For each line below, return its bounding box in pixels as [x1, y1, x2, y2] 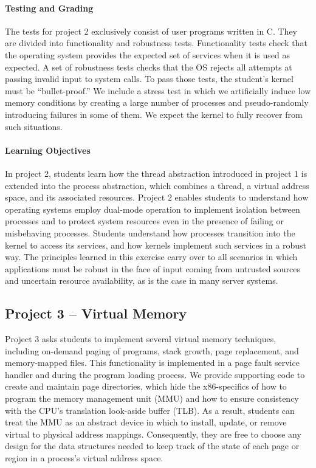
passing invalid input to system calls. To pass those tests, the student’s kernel [5, 72, 294, 85]
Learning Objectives [5, 143, 91, 156]
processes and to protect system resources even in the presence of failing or [5, 215, 284, 227]
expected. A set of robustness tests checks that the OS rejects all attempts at [5, 60, 292, 73]
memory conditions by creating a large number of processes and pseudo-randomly [5, 96, 309, 109]
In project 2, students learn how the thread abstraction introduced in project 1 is [5, 167, 307, 179]
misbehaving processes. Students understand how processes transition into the [5, 226, 295, 239]
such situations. [5, 120, 63, 132]
